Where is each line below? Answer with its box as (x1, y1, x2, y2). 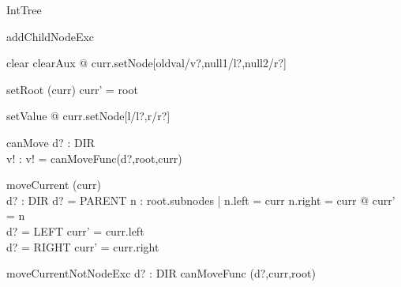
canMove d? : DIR (6, 134, 95, 150)
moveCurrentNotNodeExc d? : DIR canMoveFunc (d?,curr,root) (6, 265, 316, 281)
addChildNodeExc (6, 28, 95, 44)
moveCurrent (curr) (6, 176, 101, 193)
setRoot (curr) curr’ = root (6, 81, 138, 97)
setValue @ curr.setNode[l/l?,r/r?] (6, 108, 171, 124)
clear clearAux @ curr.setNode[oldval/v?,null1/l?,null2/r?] (6, 55, 287, 71)
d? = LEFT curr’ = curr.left (6, 222, 144, 239)
